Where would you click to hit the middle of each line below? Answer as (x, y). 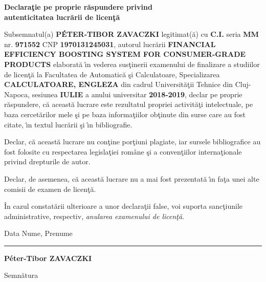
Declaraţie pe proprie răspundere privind (78, 7)
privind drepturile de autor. (47, 161)
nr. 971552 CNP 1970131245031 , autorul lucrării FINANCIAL (110, 44)
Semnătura (21, 275)
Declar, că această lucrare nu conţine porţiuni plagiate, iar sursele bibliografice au (132, 142)
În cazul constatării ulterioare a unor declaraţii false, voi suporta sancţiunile (124, 206)
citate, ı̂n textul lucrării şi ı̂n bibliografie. (68, 124)
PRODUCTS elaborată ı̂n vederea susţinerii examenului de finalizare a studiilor (132, 64)
